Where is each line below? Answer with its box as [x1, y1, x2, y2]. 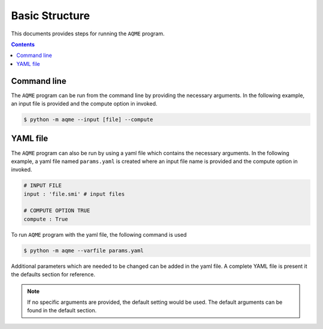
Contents [11, 41, 35, 48]
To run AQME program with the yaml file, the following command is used [11, 231, 187, 238]
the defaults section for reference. [11, 271, 96, 278]
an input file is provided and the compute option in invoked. [11, 100, 158, 107]
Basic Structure [11, 9, 90, 22]
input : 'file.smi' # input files [23, 191, 125, 197]
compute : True [23, 216, 68, 222]
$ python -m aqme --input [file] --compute [23, 116, 154, 123]
